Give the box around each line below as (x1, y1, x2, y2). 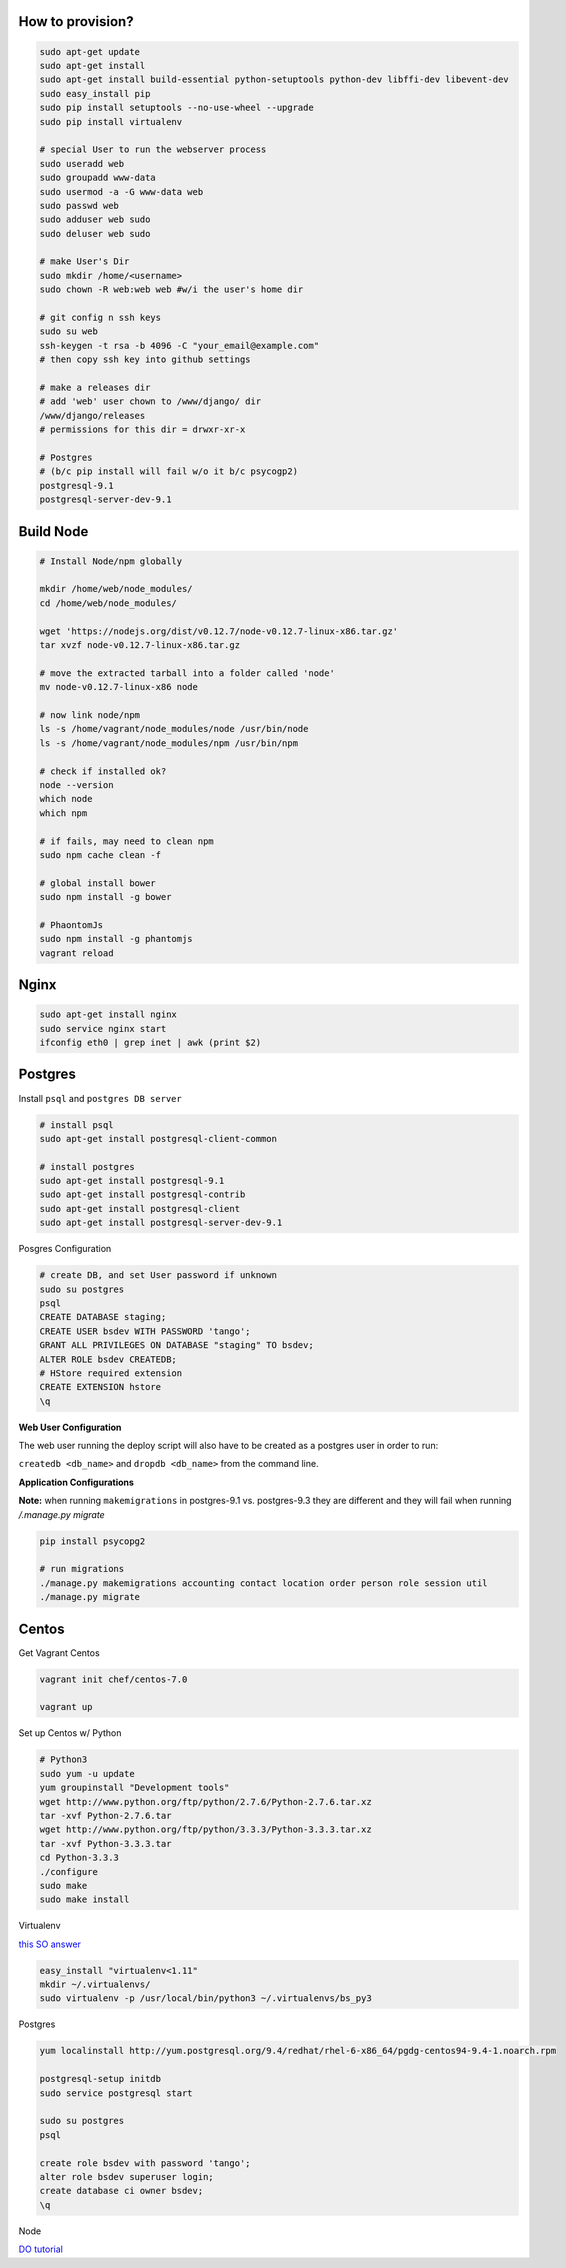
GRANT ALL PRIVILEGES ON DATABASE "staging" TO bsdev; (39, 1340, 314, 1351)
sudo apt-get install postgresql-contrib (39, 1189, 246, 1200)
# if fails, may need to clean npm (39, 835, 214, 847)
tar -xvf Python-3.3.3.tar (39, 1838, 172, 1849)
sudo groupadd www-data (39, 172, 157, 184)
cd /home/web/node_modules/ (39, 597, 177, 609)
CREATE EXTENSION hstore (39, 1381, 162, 1393)
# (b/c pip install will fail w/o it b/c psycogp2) (39, 466, 299, 477)
